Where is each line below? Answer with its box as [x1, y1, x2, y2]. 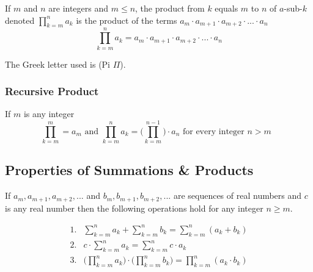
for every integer [182, 127, 245, 136]
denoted [5, 13, 35, 26]
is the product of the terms [76, 13, 177, 26]
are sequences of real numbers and [173, 189, 302, 202]
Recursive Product [5, 84, 99, 99]
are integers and [48, 2, 109, 14]
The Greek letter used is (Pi [5, 57, 111, 70]
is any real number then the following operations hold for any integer [5, 201, 263, 214]
